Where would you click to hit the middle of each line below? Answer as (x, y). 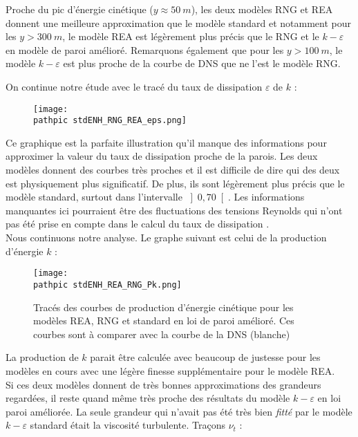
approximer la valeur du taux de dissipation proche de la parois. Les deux (162, 156)
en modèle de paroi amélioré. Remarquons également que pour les (145, 49)
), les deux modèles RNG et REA (262, 9)
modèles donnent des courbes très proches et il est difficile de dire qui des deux (173, 170)
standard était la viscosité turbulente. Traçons (128, 425)
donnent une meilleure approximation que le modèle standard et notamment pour (178, 22)
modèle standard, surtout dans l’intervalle (94, 197)
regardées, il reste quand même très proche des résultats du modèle (148, 398)
